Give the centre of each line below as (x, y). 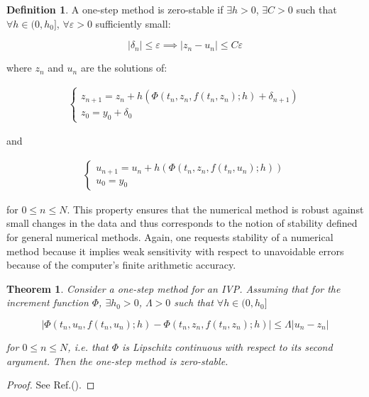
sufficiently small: (133, 23)
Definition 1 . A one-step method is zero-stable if (115, 9)
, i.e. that (88, 346)
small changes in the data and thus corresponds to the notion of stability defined (182, 223)
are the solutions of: (124, 68)
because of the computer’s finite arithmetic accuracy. (121, 265)
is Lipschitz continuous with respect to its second (227, 346)
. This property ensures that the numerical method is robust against (215, 209)
